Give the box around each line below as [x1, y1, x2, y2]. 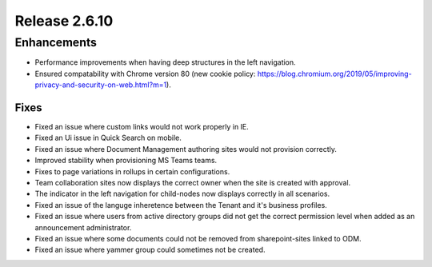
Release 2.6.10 [14, 12, 114, 30]
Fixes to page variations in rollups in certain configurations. [34, 166, 230, 176]
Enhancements [14, 35, 98, 50]
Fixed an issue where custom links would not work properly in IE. [34, 122, 250, 132]
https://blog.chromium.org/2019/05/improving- [257, 69, 412, 78]
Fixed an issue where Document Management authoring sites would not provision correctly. [34, 144, 338, 153]
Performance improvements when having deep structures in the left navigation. [34, 58, 296, 67]
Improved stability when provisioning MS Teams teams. [34, 156, 218, 165]
